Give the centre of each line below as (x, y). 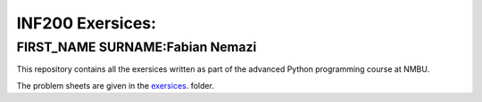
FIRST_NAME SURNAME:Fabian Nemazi (137, 47)
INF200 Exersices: (86, 23)
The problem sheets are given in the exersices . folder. (115, 85)
